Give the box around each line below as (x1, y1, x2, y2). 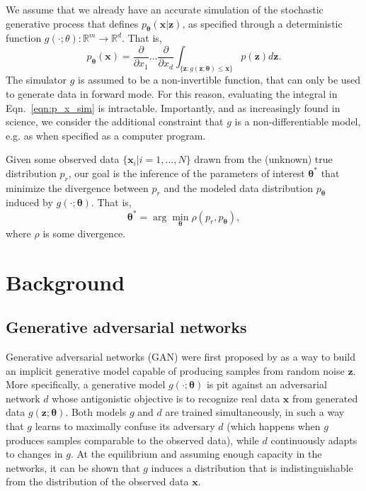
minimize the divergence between (6, 180, 149, 195)
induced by (6, 195, 53, 210)
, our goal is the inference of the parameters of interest (68, 165, 305, 180)
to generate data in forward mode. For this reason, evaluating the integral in (6, 86, 338, 101)
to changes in (6, 446, 63, 461)
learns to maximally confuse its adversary (35, 418, 215, 433)
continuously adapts (270, 432, 358, 447)
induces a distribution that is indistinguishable (151, 460, 353, 475)
